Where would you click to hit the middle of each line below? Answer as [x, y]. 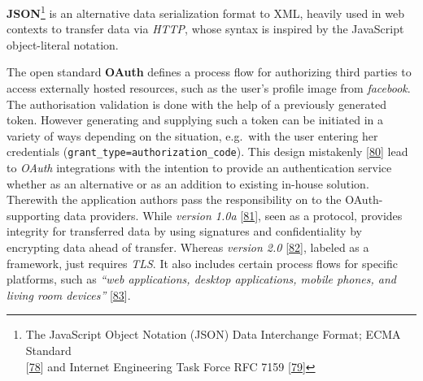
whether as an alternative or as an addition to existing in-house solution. [188, 183]
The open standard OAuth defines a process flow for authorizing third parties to [209, 72]
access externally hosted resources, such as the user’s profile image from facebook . [209, 88]
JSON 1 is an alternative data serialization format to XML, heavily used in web [205, 12]
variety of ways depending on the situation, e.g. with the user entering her [192, 135]
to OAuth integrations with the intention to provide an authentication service [199, 168]
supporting [33, 215]
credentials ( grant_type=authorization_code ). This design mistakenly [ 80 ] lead [207, 152]
